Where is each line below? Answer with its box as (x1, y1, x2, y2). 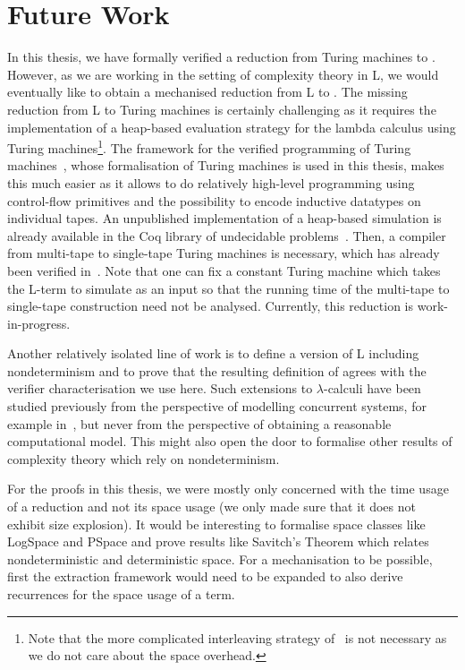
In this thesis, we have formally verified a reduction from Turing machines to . (7, 47, 435, 66)
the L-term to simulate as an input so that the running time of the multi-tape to (7, 279, 450, 297)
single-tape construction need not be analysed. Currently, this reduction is (7, 296, 414, 315)
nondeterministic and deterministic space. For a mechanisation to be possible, (7, 549, 433, 568)
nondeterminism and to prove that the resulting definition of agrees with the (7, 361, 427, 380)
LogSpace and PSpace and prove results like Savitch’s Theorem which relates (7, 532, 429, 551)
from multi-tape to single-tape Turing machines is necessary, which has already (7, 244, 440, 262)
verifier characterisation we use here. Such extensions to (7, 379, 313, 398)
